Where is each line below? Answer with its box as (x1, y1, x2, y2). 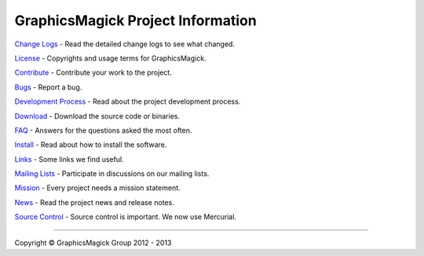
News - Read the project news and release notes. (14, 197, 174, 207)
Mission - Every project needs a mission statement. (14, 183, 181, 192)
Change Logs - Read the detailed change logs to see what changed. (14, 39, 236, 49)
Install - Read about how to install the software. (14, 140, 167, 149)
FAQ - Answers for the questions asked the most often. (14, 126, 192, 135)
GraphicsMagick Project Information (14, 12, 257, 29)
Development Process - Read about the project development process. (14, 97, 241, 106)
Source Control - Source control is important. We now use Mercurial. (14, 212, 237, 221)
